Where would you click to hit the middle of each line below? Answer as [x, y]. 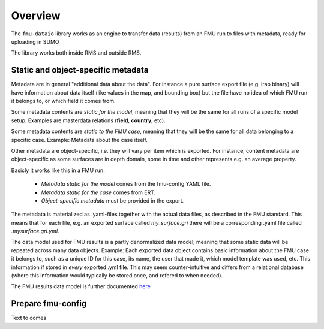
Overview [36, 16]
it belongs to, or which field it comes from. [63, 101]
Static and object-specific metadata [80, 70]
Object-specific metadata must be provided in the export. [112, 200]
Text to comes [29, 318]
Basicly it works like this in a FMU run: [58, 170]
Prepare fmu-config [49, 304]
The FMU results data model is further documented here [81, 286]
